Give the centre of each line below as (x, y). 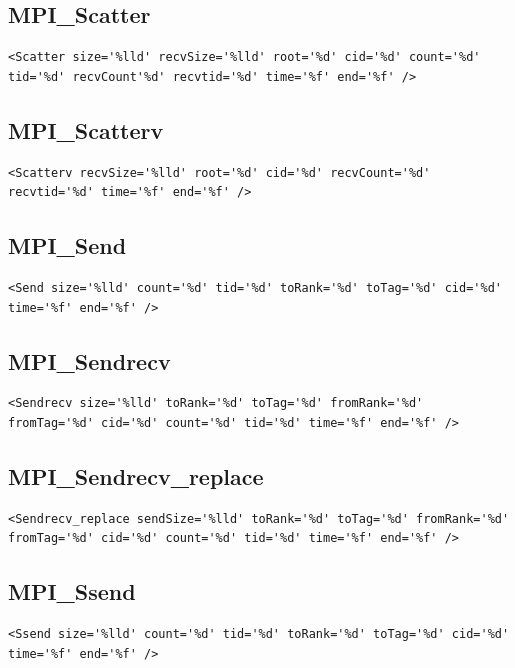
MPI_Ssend (72, 591)
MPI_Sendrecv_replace (136, 475)
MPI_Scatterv (86, 129)
